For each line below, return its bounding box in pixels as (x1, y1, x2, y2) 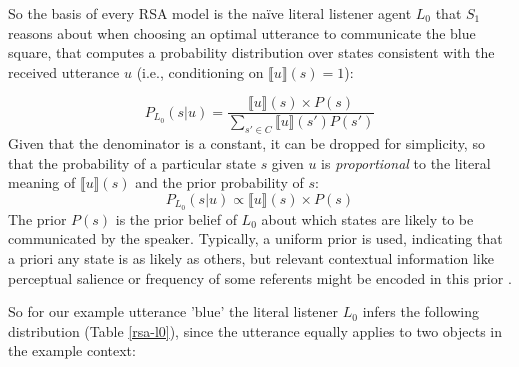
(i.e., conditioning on (136, 61, 264, 82)
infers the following (362, 301, 480, 322)
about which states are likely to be (261, 208, 474, 229)
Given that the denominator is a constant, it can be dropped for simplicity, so (8, 133, 485, 154)
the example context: (8, 340, 136, 361)
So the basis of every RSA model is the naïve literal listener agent (8, 3, 412, 23)
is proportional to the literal (321, 152, 491, 173)
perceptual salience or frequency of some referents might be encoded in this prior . (8, 267, 512, 288)
